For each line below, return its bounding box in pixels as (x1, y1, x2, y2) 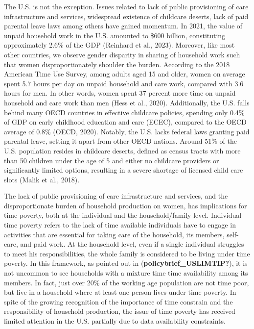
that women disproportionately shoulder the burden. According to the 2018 (4, 59, 230, 69)
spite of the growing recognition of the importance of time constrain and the (4, 296, 233, 306)
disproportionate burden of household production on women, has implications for (4, 200, 247, 210)
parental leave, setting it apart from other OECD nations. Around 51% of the (4, 136, 237, 146)
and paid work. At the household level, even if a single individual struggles (20, 239, 244, 249)
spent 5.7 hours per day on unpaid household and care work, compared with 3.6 (4, 78, 244, 88)
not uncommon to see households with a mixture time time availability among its (4, 268, 248, 278)
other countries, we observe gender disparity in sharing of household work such (4, 49, 240, 59)
